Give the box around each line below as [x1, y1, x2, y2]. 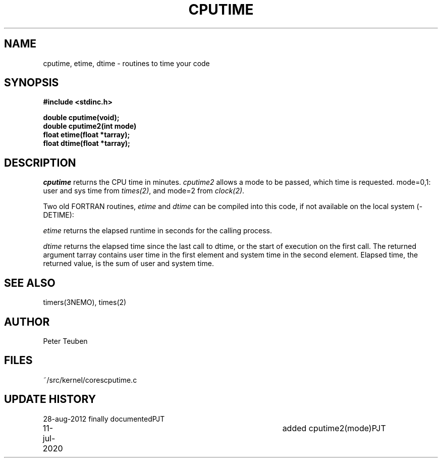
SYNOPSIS [4, 76, 59, 89]
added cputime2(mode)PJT [282, 423, 386, 433]
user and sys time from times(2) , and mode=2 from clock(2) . [43, 186, 245, 195]
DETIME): [43, 211, 74, 220]
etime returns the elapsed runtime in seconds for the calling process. [43, 226, 272, 235]
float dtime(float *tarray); [43, 139, 130, 148]
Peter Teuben [43, 336, 88, 345]
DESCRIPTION [4, 156, 76, 169]
